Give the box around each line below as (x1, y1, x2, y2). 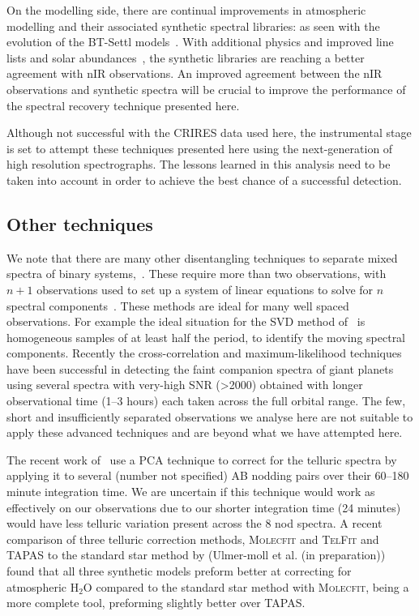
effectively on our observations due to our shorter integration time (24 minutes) (6, 498, 401, 515)
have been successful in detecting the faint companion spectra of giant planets (6, 360, 394, 377)
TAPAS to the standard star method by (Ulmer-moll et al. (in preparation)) (6, 546, 386, 563)
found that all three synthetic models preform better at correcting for (6, 563, 352, 580)
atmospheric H (6, 578, 79, 595)
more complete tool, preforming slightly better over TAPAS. (6, 594, 306, 611)
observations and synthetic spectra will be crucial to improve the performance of (6, 80, 406, 97)
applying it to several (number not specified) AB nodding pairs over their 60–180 (6, 467, 409, 484)
